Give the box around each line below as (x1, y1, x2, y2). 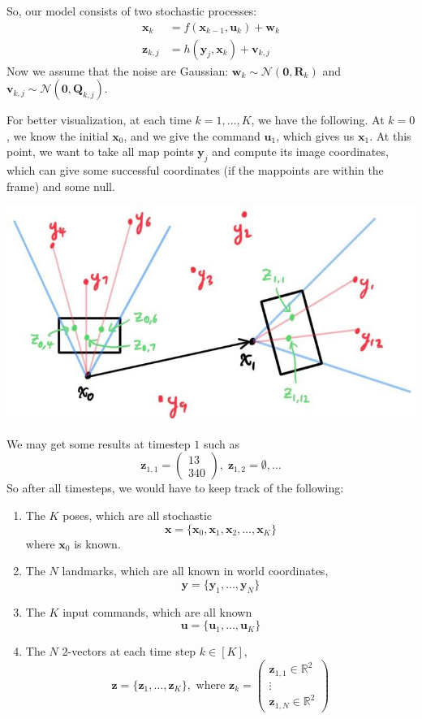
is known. (74, 535, 121, 552)
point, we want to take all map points (6, 143, 194, 160)
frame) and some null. (6, 177, 115, 194)
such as (203, 435, 240, 452)
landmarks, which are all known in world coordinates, (62, 562, 329, 579)
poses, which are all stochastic (62, 506, 213, 523)
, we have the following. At (251, 111, 385, 128)
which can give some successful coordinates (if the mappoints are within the (6, 162, 384, 179)
